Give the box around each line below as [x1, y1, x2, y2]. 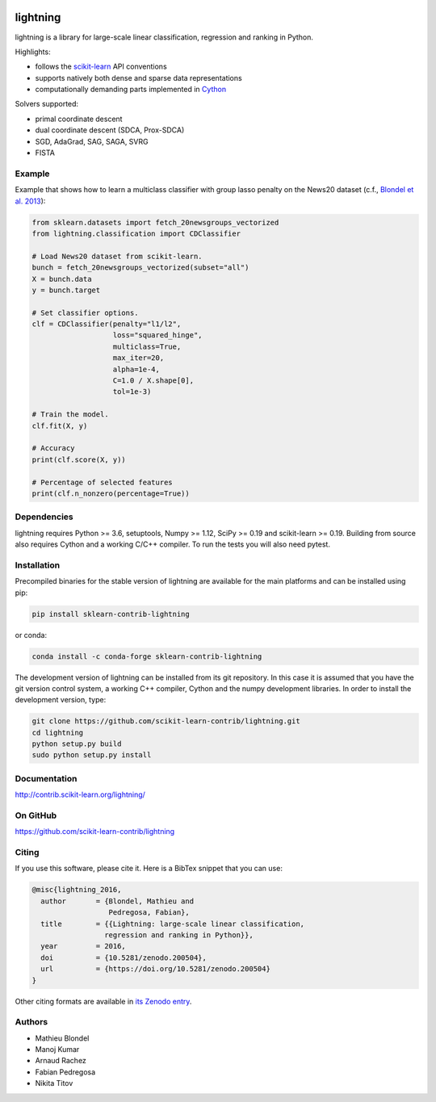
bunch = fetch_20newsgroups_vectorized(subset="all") [31, 263, 249, 272]
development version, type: [15, 695, 107, 705]
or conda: [15, 630, 48, 639]
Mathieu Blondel [35, 1033, 90, 1043]
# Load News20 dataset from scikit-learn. [31, 251, 203, 261]
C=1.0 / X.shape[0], [112, 376, 194, 385]
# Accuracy [31, 444, 75, 453]
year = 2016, [40, 941, 127, 951]
